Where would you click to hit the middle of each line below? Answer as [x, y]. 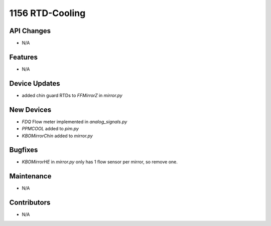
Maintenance [30, 176]
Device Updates [35, 83]
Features [23, 57]
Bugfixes [24, 150]
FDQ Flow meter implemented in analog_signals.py [75, 122]
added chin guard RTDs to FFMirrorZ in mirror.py [72, 95]
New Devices [30, 109]
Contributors [30, 203]
